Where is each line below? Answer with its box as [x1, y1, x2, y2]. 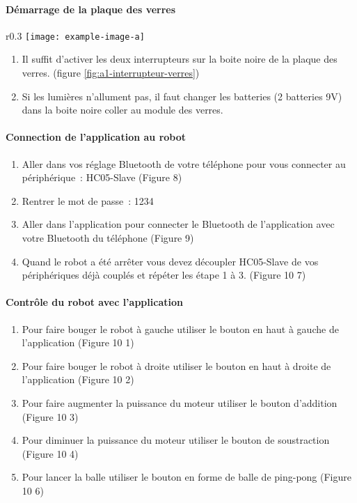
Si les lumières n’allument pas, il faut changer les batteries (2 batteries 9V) [22, 88, 342, 103]
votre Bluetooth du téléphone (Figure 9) [22, 231, 194, 245]
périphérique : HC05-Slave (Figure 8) [22, 170, 182, 185]
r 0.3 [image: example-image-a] [6, 28, 145, 42]
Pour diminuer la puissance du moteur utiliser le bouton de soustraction [22, 433, 330, 447]
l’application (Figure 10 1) [22, 335, 134, 350]
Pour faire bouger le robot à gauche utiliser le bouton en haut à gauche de [22, 321, 339, 336]
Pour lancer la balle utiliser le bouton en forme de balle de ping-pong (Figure [22, 470, 351, 484]
